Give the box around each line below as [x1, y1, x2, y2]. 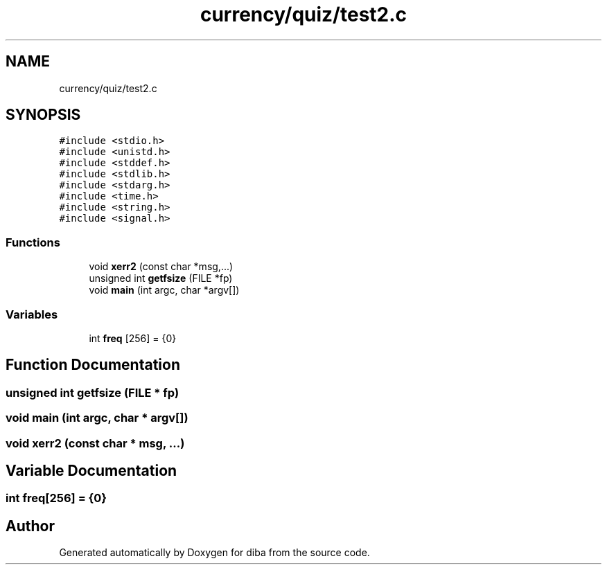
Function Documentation [6, 356, 180, 374]
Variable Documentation [6, 461, 177, 479]
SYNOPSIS [6, 106, 81, 124]
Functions [6, 235, 60, 249]
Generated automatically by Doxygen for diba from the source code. [59, 546, 370, 559]
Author [6, 517, 55, 535]
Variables [6, 307, 58, 321]
